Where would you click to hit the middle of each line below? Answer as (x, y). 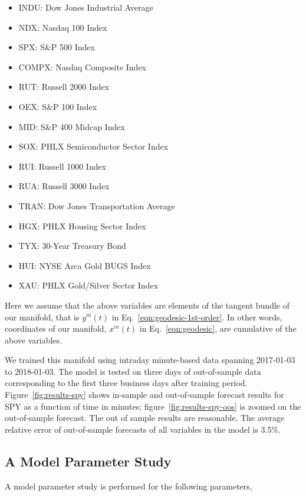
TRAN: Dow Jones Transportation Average (97, 205)
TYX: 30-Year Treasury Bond (72, 246)
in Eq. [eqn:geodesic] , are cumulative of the (218, 328)
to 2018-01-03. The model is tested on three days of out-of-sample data (133, 371)
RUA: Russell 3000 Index (64, 186)
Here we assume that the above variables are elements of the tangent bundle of (147, 305)
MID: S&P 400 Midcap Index (72, 126)
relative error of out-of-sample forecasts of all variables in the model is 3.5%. (143, 429)
